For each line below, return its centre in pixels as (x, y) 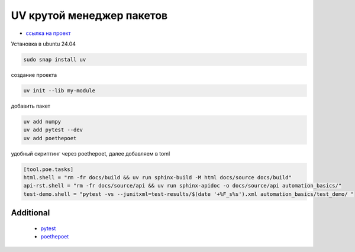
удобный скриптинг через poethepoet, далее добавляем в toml (91, 153)
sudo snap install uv (55, 59)
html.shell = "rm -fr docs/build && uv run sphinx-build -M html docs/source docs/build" (158, 177)
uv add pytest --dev (53, 130)
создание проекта (34, 75)
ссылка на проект (48, 33)
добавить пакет (30, 106)
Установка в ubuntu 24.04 (43, 44)
